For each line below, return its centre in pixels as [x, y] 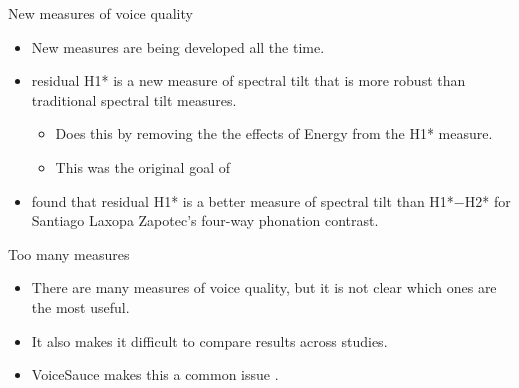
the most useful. [80, 306]
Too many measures [69, 253]
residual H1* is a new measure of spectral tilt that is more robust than [248, 80]
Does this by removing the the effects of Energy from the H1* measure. [274, 133]
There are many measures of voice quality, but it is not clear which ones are [264, 287]
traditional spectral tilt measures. [134, 99]
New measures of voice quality [100, 13]
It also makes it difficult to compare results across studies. [209, 340]
